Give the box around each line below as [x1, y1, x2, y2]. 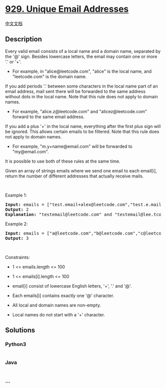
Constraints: [5, 254, 30, 260]
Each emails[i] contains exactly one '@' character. [12, 293, 115, 299]
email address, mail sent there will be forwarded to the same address [5, 88, 146, 94]
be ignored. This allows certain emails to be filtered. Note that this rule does [5, 129, 160, 134]
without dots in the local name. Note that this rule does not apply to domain [5, 93, 158, 99]
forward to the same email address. [12, 114, 85, 120]
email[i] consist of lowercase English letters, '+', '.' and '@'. [12, 283, 132, 289]
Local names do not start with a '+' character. [12, 311, 105, 317]
